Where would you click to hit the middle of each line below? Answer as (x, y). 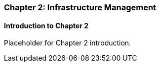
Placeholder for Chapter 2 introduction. (68, 43)
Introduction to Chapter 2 (46, 25)
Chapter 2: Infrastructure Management (80, 7)
